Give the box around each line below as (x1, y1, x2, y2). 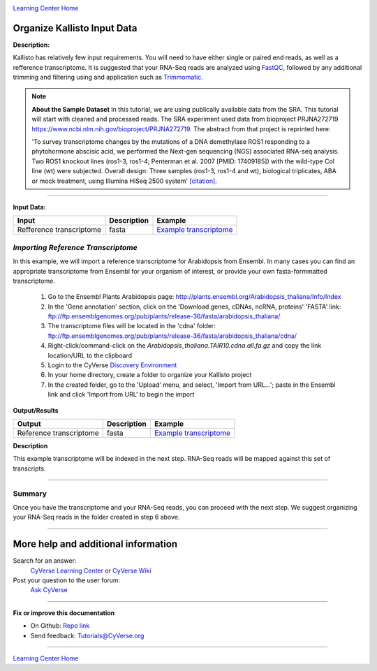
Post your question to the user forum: (13, 576, 121, 584)
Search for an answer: (13, 556, 77, 565)
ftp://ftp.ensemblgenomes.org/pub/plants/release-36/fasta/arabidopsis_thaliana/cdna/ (47, 332, 297, 340)
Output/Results (13, 406, 59, 415)
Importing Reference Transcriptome (13, 242, 138, 252)
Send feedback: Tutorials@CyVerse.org (30, 631, 145, 640)
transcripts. (13, 464, 46, 473)
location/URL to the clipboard (47, 351, 133, 360)
